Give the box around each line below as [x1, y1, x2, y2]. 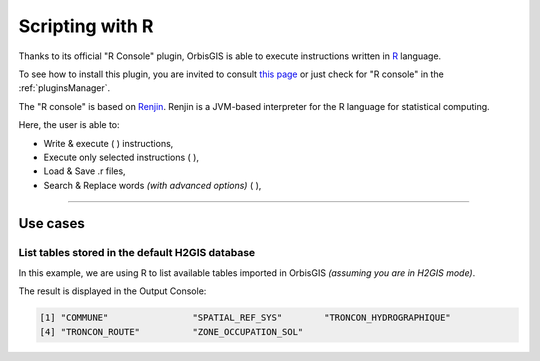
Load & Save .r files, [43, 165, 126, 177]
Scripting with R [18, 15, 154, 37]
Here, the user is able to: [18, 119, 120, 131]
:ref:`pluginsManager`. [18, 82, 111, 94]
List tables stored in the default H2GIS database [18, 246, 256, 260]
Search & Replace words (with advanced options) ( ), [43, 179, 262, 191]
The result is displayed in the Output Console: [18, 285, 207, 297]
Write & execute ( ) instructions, [43, 137, 174, 149]
